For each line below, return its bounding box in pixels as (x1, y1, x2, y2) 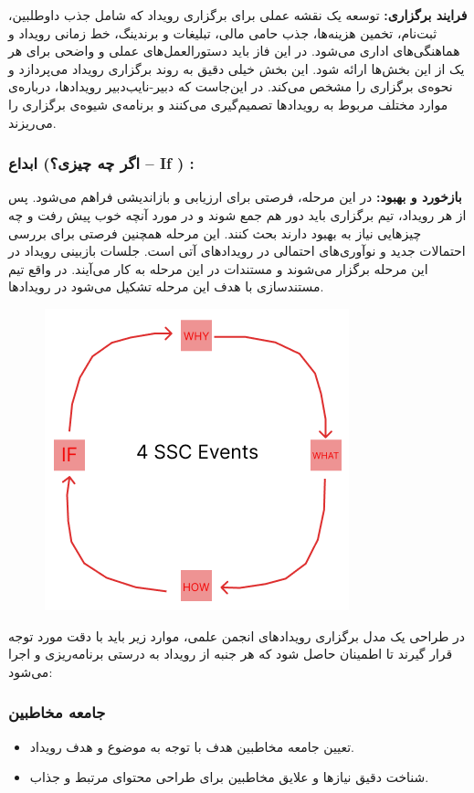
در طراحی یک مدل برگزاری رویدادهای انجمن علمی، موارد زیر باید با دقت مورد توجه (8, 626, 466, 645)
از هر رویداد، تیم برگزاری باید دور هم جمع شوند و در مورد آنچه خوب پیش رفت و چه (8, 205, 467, 224)
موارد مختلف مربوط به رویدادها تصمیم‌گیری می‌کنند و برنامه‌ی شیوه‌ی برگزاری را (8, 94, 448, 113)
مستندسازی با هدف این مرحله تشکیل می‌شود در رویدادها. (8, 277, 324, 296)
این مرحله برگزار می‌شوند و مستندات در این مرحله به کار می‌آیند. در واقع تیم (8, 259, 428, 278)
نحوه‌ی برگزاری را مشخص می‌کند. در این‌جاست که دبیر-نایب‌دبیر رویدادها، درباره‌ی (8, 77, 453, 96)
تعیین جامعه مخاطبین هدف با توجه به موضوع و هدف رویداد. (29, 736, 355, 756)
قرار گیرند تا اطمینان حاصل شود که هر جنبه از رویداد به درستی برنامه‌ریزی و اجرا (8, 644, 453, 663)
